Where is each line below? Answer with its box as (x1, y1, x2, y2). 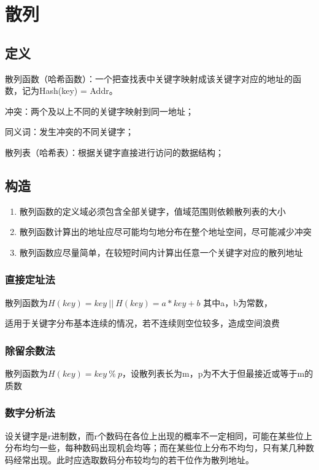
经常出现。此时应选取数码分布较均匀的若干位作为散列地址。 (13, 453, 254, 466)
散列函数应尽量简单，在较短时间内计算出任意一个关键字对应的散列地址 (19, 245, 303, 258)
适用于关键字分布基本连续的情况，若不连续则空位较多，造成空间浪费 (5, 317, 280, 329)
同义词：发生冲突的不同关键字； (5, 125, 134, 138)
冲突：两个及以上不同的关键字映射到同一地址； (5, 104, 194, 117)
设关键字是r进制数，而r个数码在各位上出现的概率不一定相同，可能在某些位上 (5, 429, 312, 442)
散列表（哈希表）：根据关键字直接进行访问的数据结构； (5, 145, 224, 158)
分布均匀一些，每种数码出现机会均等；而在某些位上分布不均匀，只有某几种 (5, 441, 306, 454)
